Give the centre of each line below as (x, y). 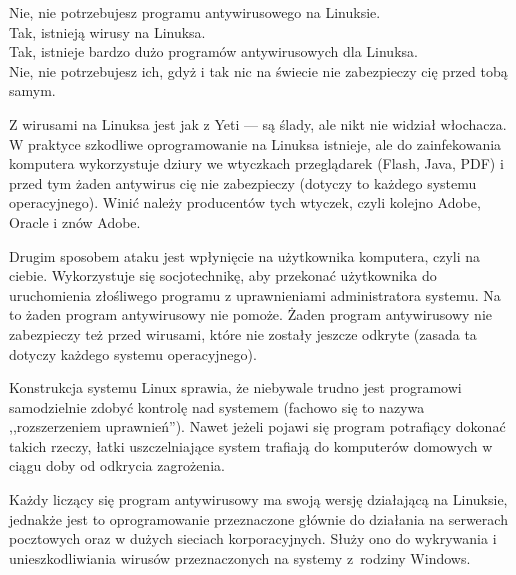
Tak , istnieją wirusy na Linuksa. (107, 31)
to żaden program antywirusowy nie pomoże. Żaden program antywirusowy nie (250, 314)
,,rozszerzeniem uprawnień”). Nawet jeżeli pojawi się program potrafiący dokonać (257, 426)
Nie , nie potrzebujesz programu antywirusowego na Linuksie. (195, 12)
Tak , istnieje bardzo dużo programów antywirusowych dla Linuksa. (213, 51)
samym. (32, 90)
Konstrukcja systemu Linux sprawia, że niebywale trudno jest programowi (235, 387)
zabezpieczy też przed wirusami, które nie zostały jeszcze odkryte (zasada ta (243, 333)
